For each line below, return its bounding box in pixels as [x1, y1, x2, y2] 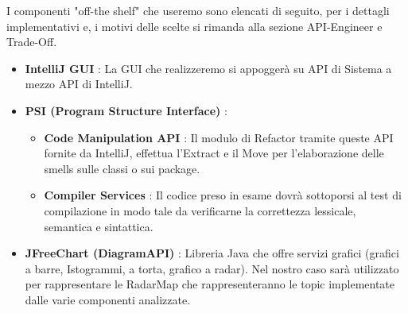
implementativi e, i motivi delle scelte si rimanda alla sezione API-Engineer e [6, 17, 383, 34]
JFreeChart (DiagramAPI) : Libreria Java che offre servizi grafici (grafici [25, 245, 399, 261]
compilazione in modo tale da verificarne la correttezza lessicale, [44, 202, 356, 218]
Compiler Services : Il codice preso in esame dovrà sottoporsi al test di [44, 187, 402, 203]
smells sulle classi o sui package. [44, 160, 200, 176]
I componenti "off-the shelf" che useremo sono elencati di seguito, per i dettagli [6, 2, 390, 18]
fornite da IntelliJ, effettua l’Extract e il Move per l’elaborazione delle [44, 145, 384, 161]
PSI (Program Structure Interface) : [25, 102, 227, 118]
